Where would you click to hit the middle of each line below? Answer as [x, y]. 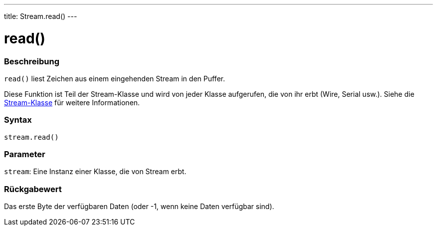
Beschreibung [32, 61]
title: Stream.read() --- [41, 16]
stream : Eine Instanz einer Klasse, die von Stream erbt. [95, 172]
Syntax [18, 120]
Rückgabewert [33, 189]
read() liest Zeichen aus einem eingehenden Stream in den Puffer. [114, 78]
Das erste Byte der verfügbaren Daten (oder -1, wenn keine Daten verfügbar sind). [139, 207]
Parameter [25, 154]
